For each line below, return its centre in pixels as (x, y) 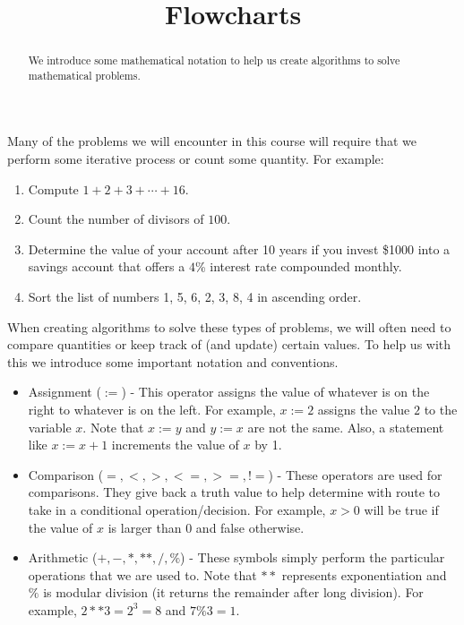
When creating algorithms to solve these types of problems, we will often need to (229, 326)
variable (50, 427)
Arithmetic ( (63, 557)
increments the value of (175, 445)
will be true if (401, 509)
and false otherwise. (250, 527)
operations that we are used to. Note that (142, 574)
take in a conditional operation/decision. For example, (177, 509)
